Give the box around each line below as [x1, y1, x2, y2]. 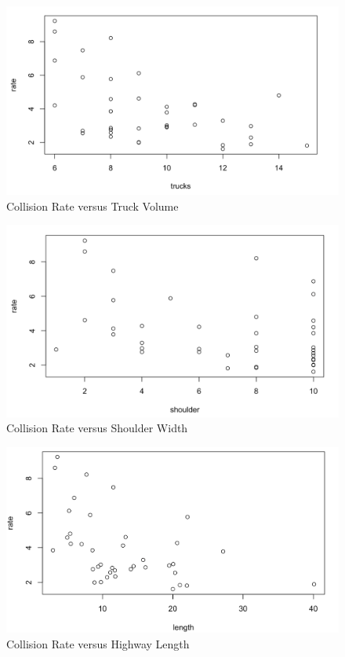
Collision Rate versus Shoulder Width [6, 420, 188, 436]
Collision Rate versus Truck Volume [6, 197, 179, 214]
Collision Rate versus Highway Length [6, 636, 190, 652]
